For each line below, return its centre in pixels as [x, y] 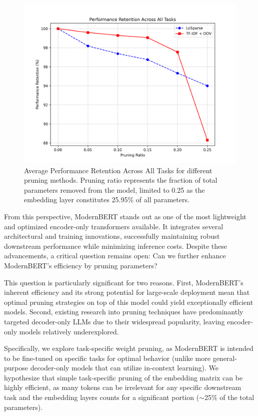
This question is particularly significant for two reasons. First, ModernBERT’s [124, 282]
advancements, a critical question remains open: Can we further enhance [115, 256]
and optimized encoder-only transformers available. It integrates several [114, 226]
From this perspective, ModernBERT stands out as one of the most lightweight [125, 216]
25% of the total [229, 397]
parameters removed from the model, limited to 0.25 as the [114, 189]
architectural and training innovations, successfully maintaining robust [112, 236]
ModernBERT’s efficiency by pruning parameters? [81, 265]
